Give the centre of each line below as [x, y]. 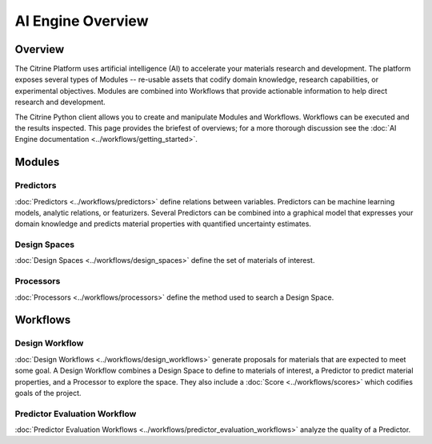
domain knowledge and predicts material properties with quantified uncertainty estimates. [163, 224]
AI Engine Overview [82, 21]
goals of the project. [48, 393]
